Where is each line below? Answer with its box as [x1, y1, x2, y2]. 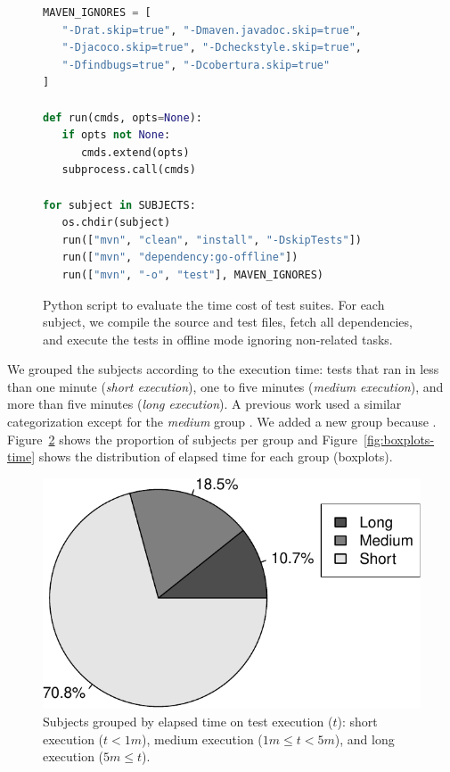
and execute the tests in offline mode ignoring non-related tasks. [43, 329, 393, 348]
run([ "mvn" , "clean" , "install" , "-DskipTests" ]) [61, 233, 363, 246]
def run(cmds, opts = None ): [43, 111, 203, 124]
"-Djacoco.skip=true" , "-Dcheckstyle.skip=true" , [61, 41, 362, 54]
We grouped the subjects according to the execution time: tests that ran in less [7, 360, 439, 378]
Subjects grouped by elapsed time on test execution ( [43, 712, 333, 731]
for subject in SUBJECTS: [43, 198, 196, 212]
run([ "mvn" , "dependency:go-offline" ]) [61, 251, 299, 264]
